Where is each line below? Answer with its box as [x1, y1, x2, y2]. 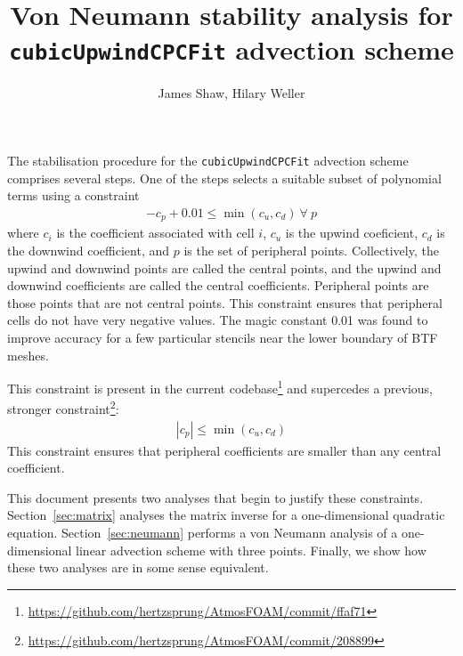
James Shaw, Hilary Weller [158, 84, 305, 102]
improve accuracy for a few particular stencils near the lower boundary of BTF [7, 328, 438, 346]
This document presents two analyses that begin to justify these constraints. [7, 488, 424, 506]
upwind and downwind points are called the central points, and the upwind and [7, 258, 442, 277]
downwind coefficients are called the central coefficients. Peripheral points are [7, 276, 429, 295]
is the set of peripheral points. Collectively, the [183, 240, 439, 259]
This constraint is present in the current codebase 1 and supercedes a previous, [7, 377, 434, 397]
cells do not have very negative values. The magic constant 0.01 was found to [7, 311, 428, 329]
